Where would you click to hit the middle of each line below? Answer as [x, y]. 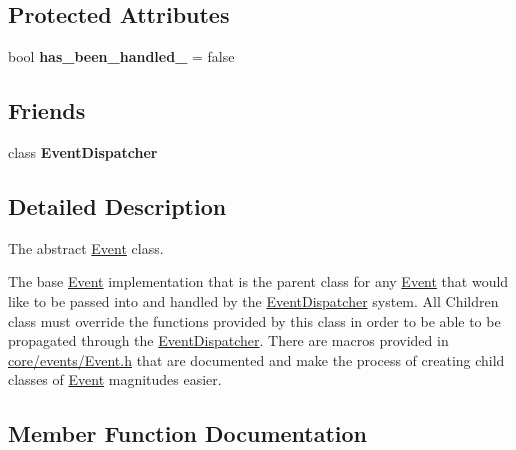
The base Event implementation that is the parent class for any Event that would [258, 281]
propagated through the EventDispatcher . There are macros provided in [228, 340]
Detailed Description [117, 205]
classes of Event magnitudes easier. [115, 379]
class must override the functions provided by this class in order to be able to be [254, 320]
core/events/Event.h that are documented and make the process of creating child [256, 359]
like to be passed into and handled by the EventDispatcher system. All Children [253, 300]
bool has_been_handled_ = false [121, 56]
